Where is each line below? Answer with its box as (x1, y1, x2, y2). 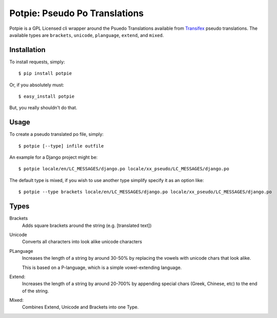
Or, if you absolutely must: (9, 81, 64, 88)
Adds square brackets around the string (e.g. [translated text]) (22, 222, 152, 229)
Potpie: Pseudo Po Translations (9, 8, 144, 19)
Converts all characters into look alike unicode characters (22, 239, 142, 245)
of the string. (22, 288, 49, 294)
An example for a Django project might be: (9, 154, 98, 160)
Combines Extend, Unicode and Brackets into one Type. (22, 304, 139, 310)
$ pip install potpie (18, 71, 72, 76)
